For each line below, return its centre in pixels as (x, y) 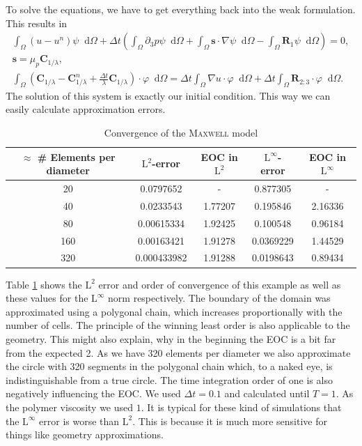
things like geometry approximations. (85, 435)
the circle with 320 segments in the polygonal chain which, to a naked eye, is (169, 366)
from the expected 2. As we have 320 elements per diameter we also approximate (178, 352)
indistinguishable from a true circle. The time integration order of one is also (169, 379)
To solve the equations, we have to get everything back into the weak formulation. (181, 9)
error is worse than (79, 421)
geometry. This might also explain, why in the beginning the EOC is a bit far (171, 338)
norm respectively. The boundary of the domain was (219, 298)
